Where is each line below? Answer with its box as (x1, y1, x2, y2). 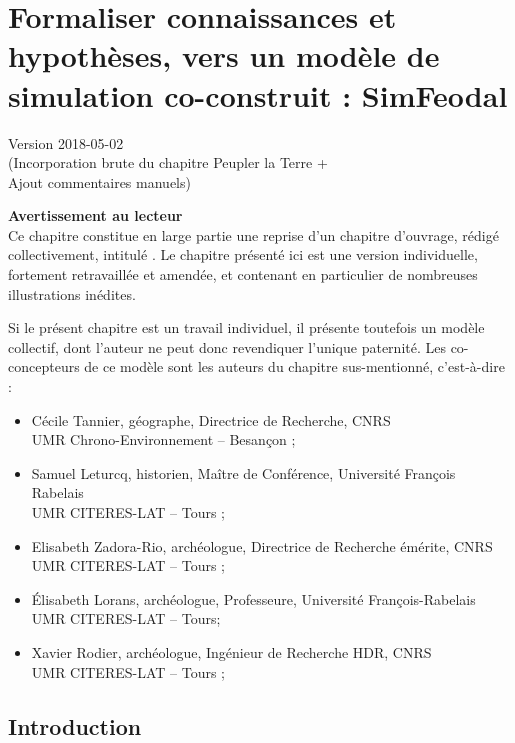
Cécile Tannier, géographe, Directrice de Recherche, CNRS (31, 409, 391, 430)
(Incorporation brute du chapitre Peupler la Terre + (8, 152, 328, 173)
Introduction (8, 710, 142, 741)
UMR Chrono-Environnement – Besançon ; (31, 429, 296, 450)
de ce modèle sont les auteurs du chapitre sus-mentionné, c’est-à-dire (84, 356, 505, 377)
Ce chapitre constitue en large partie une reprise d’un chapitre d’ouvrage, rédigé (8, 224, 499, 245)
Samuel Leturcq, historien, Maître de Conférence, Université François (31, 462, 456, 483)
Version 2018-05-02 (8, 132, 124, 153)
